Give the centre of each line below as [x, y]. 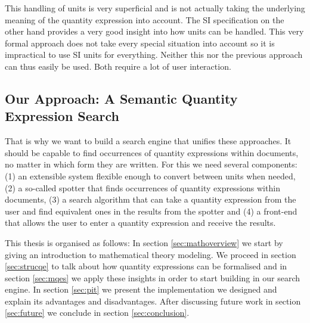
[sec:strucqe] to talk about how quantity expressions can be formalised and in [146, 266]
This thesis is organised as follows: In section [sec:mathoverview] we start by [144, 242]
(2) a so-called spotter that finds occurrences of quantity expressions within [142, 187]
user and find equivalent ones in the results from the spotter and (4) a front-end [151, 211]
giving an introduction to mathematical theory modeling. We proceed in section [151, 254]
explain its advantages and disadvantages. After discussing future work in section [153, 301]
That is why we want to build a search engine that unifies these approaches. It [148, 141]
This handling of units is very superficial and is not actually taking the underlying [155, 8]
